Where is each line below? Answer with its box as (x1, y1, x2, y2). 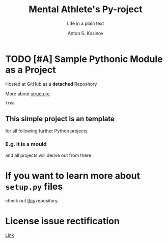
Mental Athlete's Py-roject (29, 4, 143, 15)
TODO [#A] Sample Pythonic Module (5, 53, 163, 64)
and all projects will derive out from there (5, 152, 92, 158)
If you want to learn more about (5, 170, 141, 181)
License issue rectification (5, 215, 120, 227)
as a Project (5, 64, 56, 76)
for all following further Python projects (5, 128, 88, 134)
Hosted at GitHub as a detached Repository (5, 81, 97, 87)
